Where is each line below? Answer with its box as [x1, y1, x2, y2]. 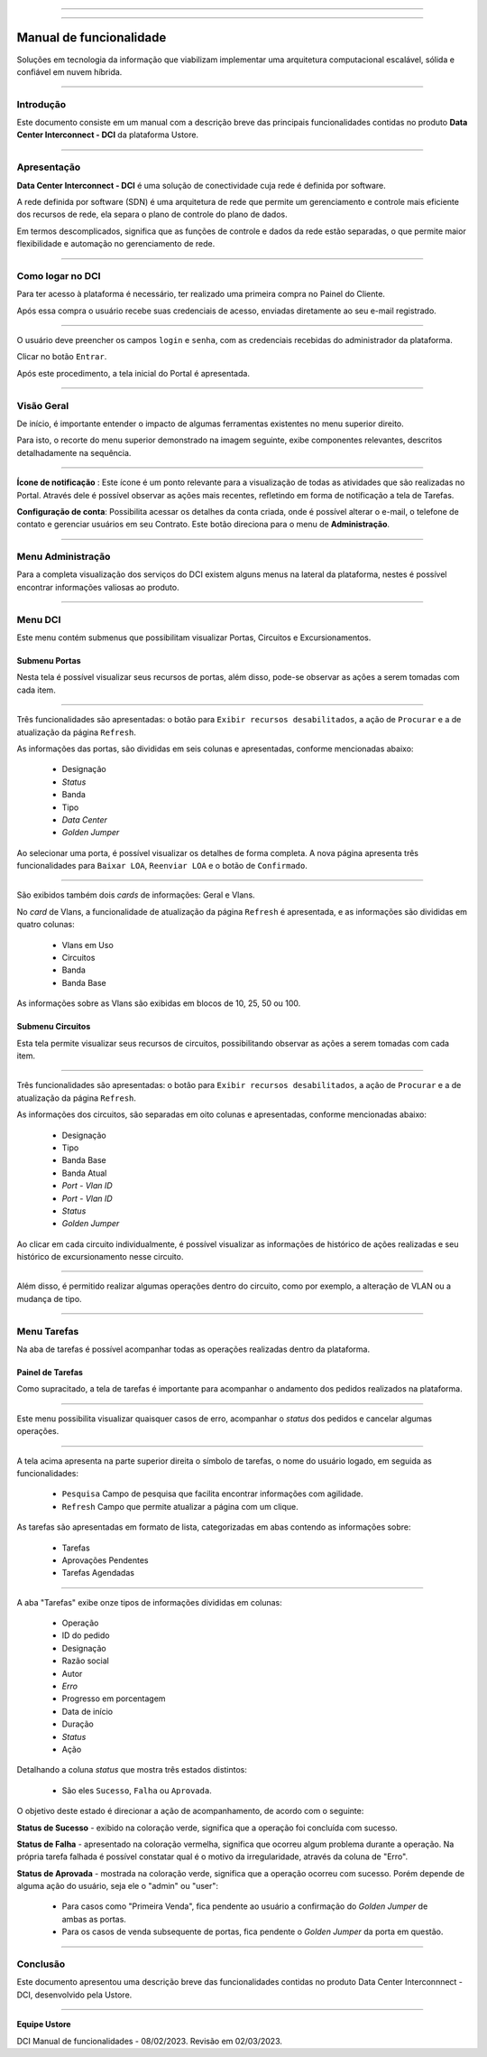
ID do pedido [61, 1630, 110, 1641]
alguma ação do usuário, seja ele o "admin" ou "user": [16, 1881, 219, 1892]
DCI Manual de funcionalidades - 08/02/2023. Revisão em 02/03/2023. [16, 2035, 283, 2046]
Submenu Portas [16, 656, 81, 665]
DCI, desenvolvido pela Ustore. [16, 1989, 133, 2000]
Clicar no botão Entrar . [16, 351, 107, 362]
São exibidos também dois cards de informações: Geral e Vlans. [16, 889, 256, 900]
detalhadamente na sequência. [16, 447, 132, 458]
